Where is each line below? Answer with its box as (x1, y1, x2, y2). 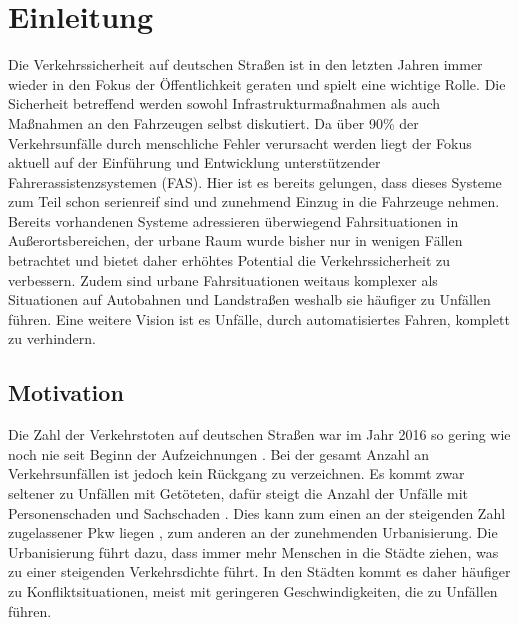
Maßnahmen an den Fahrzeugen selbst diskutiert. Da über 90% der (8, 112, 419, 133)
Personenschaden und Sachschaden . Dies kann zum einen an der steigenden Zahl (8, 502, 506, 523)
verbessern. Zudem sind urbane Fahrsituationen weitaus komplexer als (8, 269, 438, 290)
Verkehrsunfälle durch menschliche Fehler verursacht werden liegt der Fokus (8, 132, 472, 153)
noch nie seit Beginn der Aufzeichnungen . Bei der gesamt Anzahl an (8, 443, 429, 464)
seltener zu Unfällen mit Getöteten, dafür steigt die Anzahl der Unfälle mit (8, 483, 469, 504)
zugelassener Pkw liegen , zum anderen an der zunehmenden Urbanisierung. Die (8, 522, 498, 543)
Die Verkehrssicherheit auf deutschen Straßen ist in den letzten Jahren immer (8, 54, 483, 75)
